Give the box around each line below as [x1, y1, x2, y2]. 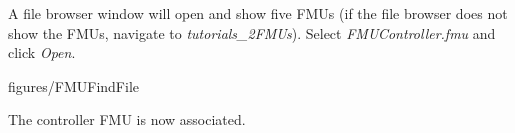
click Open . [8, 42, 76, 63]
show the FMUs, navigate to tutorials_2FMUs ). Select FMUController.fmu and [8, 22, 496, 43]
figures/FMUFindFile [8, 75, 140, 96]
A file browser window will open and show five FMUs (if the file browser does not [8, 3, 508, 23]
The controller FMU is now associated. [8, 109, 246, 130]
